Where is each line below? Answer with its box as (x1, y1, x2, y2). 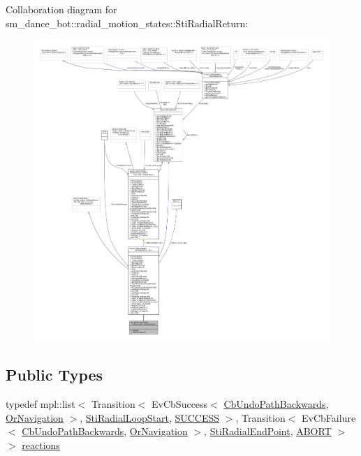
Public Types (6, 364, 103, 385)
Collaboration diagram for (6, 2, 117, 16)
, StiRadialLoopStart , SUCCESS (80, 410, 220, 425)
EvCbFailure (302, 410, 356, 425)
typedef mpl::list (6, 397, 75, 411)
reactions (22, 437, 60, 452)
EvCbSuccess (152, 397, 208, 411)
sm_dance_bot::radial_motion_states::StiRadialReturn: (6, 15, 249, 30)
